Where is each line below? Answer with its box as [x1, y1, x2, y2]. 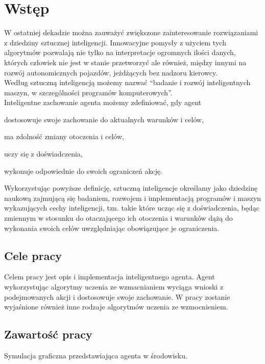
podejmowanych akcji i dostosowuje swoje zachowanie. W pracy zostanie [4, 291, 230, 302]
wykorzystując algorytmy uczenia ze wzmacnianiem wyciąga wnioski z [4, 281, 224, 292]
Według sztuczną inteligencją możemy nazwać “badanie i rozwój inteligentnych [4, 77, 251, 88]
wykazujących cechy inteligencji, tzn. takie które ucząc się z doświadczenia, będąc [4, 202, 259, 213]
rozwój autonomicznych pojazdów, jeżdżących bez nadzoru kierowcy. [4, 67, 218, 77]
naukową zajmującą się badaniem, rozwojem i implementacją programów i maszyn [4, 192, 261, 203]
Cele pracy [4, 247, 62, 263]
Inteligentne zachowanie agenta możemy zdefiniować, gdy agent [4, 97, 202, 108]
